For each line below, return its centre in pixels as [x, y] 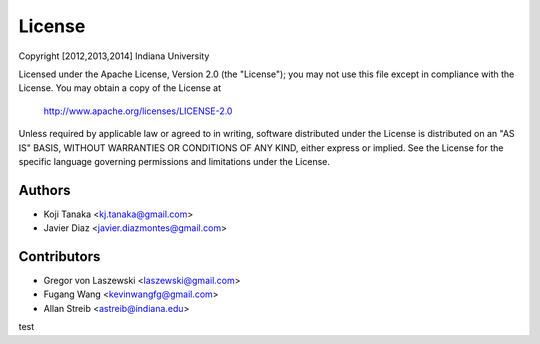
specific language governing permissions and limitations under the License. [174, 161]
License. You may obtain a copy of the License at [120, 88]
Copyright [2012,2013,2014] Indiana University [114, 56]
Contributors [59, 256]
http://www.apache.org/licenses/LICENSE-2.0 [138, 111]
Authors [44, 190]
